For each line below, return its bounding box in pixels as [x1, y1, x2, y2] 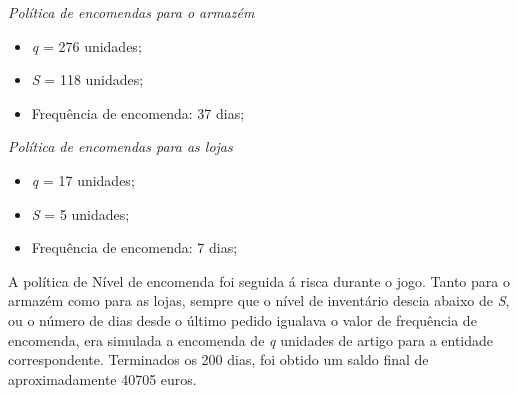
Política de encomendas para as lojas [8, 136, 233, 157]
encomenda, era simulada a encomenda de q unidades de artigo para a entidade [8, 329, 494, 350]
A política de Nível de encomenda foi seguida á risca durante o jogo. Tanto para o [8, 270, 510, 291]
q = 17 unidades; [31, 169, 135, 190]
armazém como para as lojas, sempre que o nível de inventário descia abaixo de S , [8, 290, 510, 311]
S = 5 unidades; [31, 203, 130, 224]
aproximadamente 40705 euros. [8, 368, 197, 389]
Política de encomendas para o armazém [8, 2, 255, 22]
